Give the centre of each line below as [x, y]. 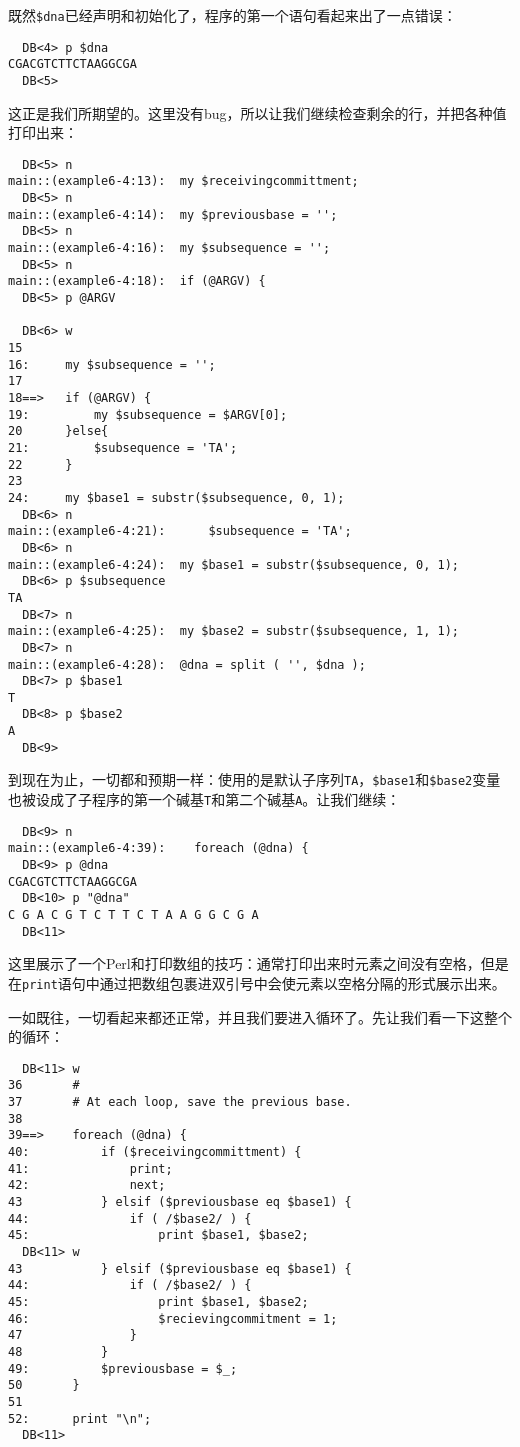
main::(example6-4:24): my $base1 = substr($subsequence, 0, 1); [234, 564]
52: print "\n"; [80, 1418]
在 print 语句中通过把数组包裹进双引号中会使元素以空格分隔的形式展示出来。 [257, 982]
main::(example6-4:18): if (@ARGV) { [137, 281]
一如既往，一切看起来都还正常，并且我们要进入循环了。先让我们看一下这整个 [260, 1016]
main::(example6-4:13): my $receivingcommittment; [183, 181]
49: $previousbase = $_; [123, 1368]
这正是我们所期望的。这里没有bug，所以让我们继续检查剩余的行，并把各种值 [257, 112]
